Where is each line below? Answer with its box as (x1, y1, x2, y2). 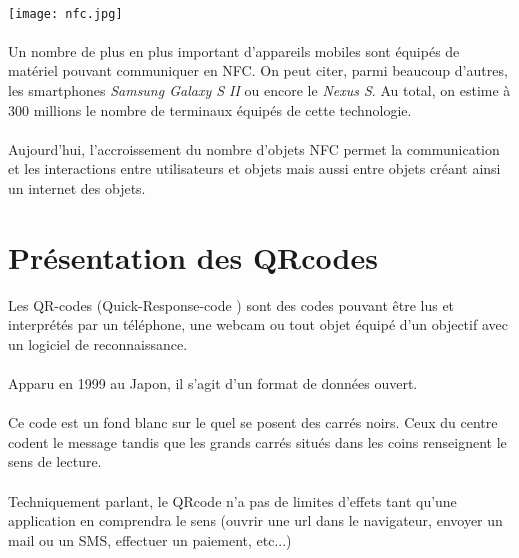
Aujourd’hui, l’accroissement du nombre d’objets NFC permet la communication (8, 138, 500, 159)
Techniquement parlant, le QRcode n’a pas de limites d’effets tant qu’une (8, 490, 457, 511)
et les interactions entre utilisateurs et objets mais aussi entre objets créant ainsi (8, 158, 501, 179)
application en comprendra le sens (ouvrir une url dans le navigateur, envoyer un (8, 510, 503, 531)
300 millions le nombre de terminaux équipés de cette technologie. (8, 99, 412, 120)
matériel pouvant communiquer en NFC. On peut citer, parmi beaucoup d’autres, (8, 60, 508, 81)
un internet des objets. (8, 178, 146, 198)
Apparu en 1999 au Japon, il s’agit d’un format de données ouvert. (8, 373, 418, 394)
